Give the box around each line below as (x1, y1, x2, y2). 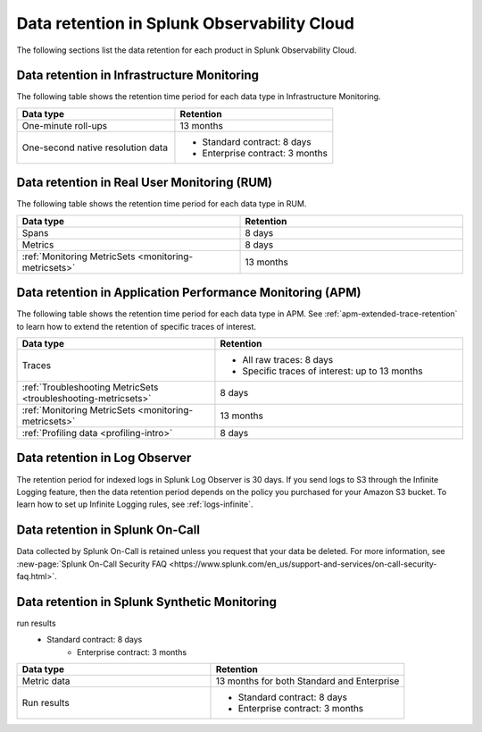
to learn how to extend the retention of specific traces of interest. (16, 321, 257, 332)
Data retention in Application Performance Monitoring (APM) (16, 285, 361, 300)
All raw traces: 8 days (242, 354, 334, 366)
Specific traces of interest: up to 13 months (242, 365, 423, 377)
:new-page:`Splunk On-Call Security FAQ (16, 559, 168, 569)
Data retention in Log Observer (16, 450, 192, 466)
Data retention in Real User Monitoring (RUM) (16, 175, 273, 190)
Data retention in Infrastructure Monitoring (16, 68, 259, 83)
